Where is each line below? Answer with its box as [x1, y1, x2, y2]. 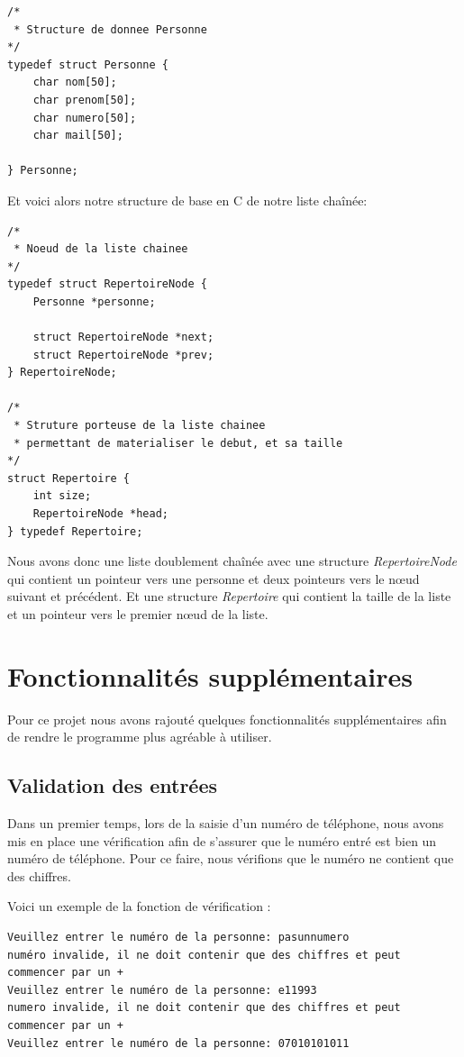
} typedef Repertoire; [7, 524, 143, 538]
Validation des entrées [7, 771, 218, 799]
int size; [32, 489, 92, 503]
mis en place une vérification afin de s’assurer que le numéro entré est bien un [7, 831, 437, 850]
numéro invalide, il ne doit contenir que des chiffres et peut [7, 948, 401, 961]
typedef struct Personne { [7, 58, 168, 71]
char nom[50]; [32, 76, 117, 89]
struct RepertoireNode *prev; [32, 348, 214, 361]
